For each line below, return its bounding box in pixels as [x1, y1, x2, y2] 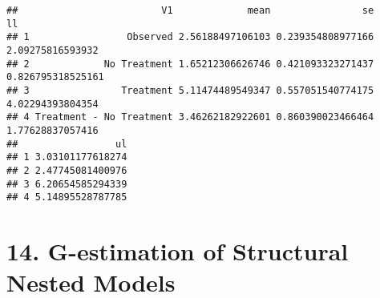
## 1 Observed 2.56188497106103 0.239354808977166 [6, 31, 374, 43]
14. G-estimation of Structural [6, 235, 349, 268]
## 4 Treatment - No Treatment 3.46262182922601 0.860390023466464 [6, 111, 374, 123]
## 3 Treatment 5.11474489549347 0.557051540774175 [6, 84, 374, 96]
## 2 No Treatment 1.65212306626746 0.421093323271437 [6, 58, 374, 70]
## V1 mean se [6, 5, 374, 16]
